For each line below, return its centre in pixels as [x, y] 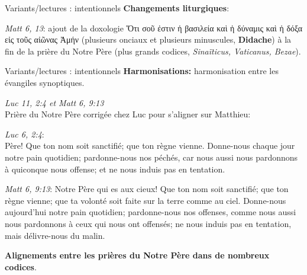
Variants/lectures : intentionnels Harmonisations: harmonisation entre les [142, 71]
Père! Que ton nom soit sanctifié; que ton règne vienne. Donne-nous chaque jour [150, 146]
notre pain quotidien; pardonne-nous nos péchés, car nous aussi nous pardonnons [151, 157]
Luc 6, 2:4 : [25, 134]
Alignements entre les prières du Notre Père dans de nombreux [137, 255]
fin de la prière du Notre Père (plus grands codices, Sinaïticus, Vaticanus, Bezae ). [153, 51]
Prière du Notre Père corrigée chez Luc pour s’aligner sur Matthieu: [128, 114]
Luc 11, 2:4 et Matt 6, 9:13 [54, 102]
